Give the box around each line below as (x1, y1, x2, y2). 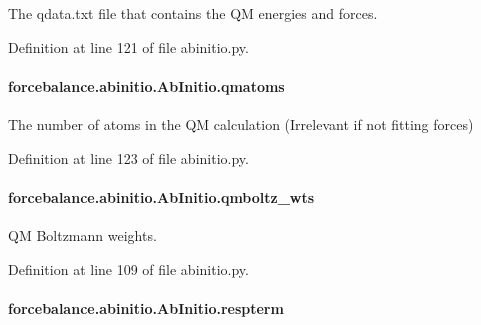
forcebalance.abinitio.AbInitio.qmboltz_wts (8, 186, 315, 207)
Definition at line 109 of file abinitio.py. (8, 258, 249, 279)
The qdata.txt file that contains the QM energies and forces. (8, 3, 378, 23)
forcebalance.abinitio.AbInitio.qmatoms (8, 75, 285, 96)
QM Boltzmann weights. (8, 224, 157, 245)
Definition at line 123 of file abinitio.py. (8, 147, 249, 168)
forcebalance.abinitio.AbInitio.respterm (8, 297, 284, 318)
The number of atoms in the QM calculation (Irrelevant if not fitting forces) (8, 113, 474, 134)
